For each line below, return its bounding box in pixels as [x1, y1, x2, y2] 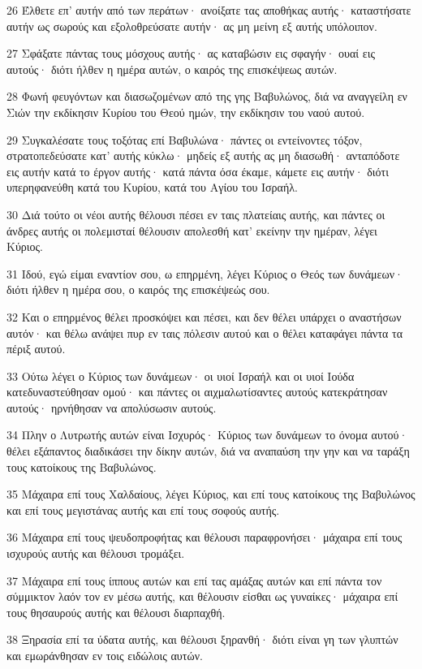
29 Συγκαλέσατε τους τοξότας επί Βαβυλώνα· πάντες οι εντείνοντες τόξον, [6, 131, 363, 148]
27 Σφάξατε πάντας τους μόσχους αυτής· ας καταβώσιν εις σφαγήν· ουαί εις [6, 45, 375, 62]
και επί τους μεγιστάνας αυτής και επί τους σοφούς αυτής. [6, 501, 280, 518]
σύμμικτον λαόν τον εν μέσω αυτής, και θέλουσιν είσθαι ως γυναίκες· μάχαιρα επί [6, 588, 398, 605]
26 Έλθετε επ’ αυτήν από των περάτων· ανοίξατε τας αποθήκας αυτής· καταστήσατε [6, 2, 411, 18]
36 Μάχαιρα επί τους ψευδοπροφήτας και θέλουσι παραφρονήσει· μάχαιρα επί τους [6, 529, 403, 546]
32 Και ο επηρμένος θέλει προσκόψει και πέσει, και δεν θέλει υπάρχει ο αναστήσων [6, 308, 402, 325]
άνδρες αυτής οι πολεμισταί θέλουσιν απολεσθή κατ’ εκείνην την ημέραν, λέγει [6, 222, 377, 239]
